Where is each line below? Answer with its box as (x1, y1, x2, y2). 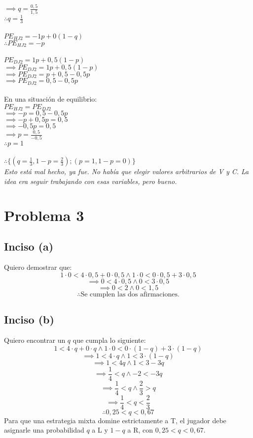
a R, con (127, 425, 153, 435)
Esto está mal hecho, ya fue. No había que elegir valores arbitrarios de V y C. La (4, 166, 249, 177)
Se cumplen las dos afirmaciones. (80, 291, 180, 298)
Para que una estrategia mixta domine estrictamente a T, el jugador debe (4, 415, 226, 425)
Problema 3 (4, 205, 84, 225)
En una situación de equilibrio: (4, 94, 97, 104)
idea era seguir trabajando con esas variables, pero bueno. (4, 176, 177, 186)
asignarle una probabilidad (4, 425, 84, 435)
